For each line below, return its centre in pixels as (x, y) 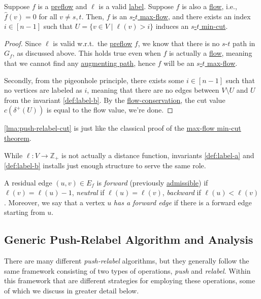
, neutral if (88, 192)
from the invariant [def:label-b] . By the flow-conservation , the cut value (115, 100)
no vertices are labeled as (43, 90)
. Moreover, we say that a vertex (55, 202)
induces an (172, 26)
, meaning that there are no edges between (153, 90)
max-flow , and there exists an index (195, 16)
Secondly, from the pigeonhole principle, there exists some (94, 80)
